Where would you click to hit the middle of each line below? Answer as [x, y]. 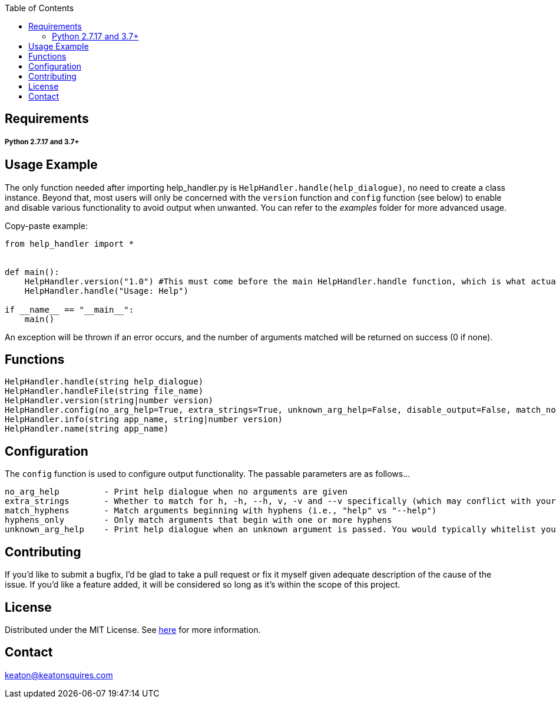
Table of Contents [39, 8]
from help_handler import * [69, 243]
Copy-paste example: [46, 226]
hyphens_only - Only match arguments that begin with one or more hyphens [198, 520]
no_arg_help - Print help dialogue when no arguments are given [176, 492]
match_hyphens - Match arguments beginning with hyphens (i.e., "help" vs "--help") [221, 511]
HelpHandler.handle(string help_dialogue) [104, 382]
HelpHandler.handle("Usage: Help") [106, 291]
